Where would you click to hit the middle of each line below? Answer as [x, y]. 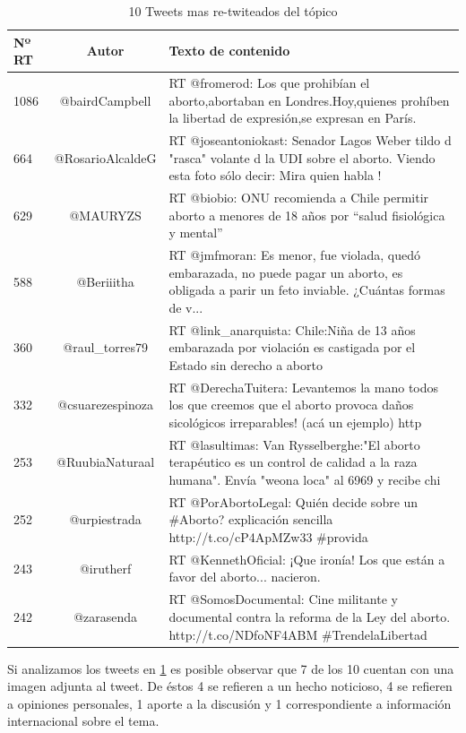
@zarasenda [106, 616]
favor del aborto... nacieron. [245, 577]
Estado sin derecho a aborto [246, 364]
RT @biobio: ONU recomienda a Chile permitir [299, 198]
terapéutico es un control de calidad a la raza [293, 462]
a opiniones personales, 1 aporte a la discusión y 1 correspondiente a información [229, 703]
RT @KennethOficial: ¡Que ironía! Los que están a [307, 559]
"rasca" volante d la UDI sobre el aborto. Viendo [302, 157]
